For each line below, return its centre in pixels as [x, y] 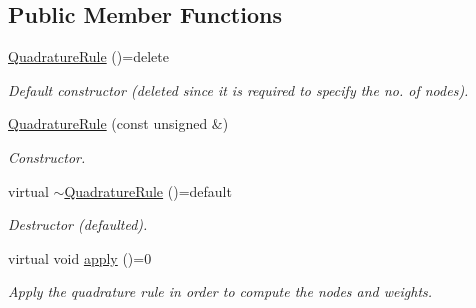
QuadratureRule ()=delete [88, 56]
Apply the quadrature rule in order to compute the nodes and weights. [220, 291]
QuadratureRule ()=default [148, 190]
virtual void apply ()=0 [80, 257]
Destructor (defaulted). [78, 224]
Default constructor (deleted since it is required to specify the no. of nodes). [238, 89]
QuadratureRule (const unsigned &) [118, 123]
